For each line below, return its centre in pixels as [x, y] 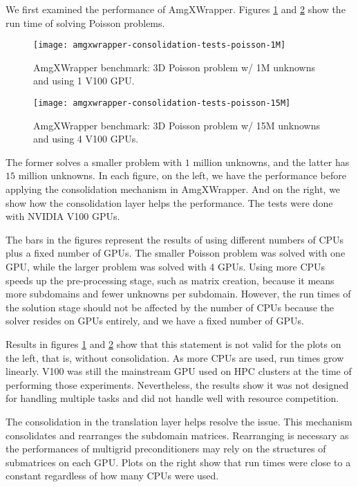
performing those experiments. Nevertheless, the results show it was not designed [177, 384]
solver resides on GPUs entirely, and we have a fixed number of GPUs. [155, 321]
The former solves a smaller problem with [94, 162]
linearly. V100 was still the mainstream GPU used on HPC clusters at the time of [179, 371]
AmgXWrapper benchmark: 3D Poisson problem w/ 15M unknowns [177, 125]
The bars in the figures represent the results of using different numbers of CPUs [175, 239]
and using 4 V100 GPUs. [86, 139]
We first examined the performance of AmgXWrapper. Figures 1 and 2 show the [176, 9]
